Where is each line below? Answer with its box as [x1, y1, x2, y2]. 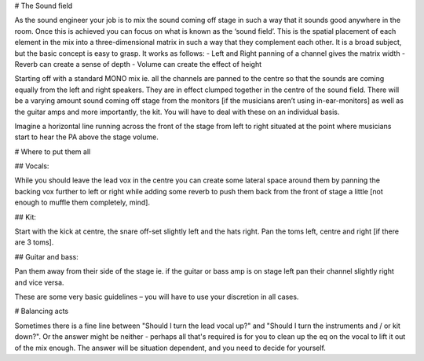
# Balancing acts [14, 307, 69, 316]
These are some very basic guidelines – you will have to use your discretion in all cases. [14, 292, 299, 301]
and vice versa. [14, 278, 64, 287]
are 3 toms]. [14, 238, 54, 247]
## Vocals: [14, 161, 49, 171]
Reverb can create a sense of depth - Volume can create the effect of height [14, 59, 262, 68]
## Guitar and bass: [14, 252, 79, 261]
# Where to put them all [14, 146, 91, 157]
